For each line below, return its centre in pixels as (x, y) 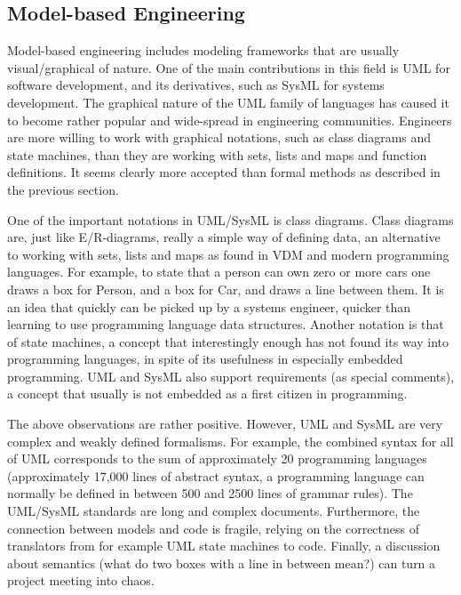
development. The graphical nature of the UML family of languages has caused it (228, 102)
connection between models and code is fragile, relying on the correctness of (213, 528)
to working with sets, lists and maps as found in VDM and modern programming (228, 254)
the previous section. (63, 189)
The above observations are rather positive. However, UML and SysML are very (225, 424)
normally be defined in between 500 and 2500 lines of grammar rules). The (210, 493)
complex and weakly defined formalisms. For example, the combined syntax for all (230, 441)
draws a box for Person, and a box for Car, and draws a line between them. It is (226, 289)
